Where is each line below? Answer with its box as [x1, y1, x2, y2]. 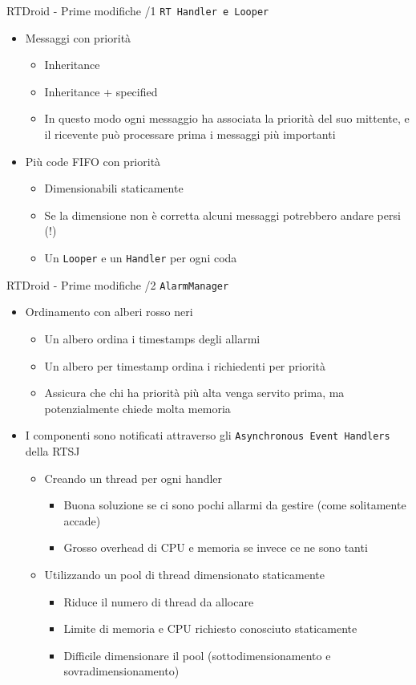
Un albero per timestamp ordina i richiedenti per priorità [44, 357, 325, 374]
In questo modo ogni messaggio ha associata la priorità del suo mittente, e [44, 110, 410, 127]
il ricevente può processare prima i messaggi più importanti [44, 126, 336, 143]
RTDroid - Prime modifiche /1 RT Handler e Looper [6, 2, 269, 18]
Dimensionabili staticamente [44, 180, 184, 197]
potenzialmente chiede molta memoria [44, 399, 231, 416]
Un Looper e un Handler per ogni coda [44, 249, 237, 265]
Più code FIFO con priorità [25, 152, 161, 169]
